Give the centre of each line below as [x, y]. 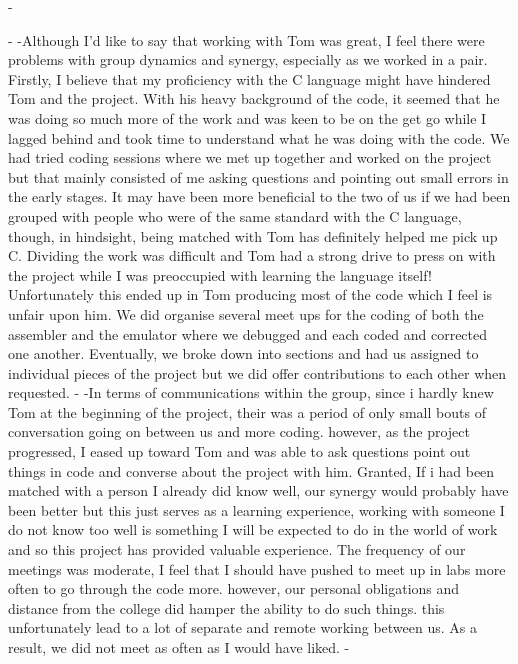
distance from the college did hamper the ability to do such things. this [226, 607]
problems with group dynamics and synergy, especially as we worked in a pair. [248, 59]
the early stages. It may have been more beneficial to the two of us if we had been [259, 196]
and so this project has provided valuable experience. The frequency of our [237, 549]
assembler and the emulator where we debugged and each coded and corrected [248, 333]
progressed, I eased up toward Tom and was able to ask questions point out [239, 451]
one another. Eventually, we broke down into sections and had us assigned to [243, 353]
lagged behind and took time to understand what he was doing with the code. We [259, 137]
